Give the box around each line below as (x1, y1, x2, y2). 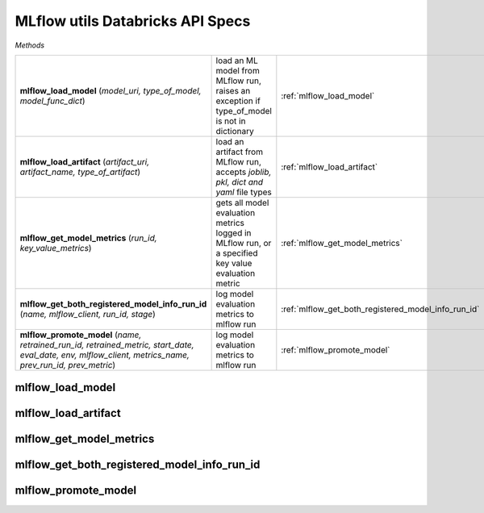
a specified (215, 247, 258, 258)
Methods (15, 40, 44, 50)
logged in (215, 227, 252, 238)
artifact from (215, 146, 264, 157)
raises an (215, 85, 251, 96)
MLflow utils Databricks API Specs (15, 12, 251, 30)
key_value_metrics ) (19, 242, 92, 253)
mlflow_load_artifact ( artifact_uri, (19, 156, 149, 167)
